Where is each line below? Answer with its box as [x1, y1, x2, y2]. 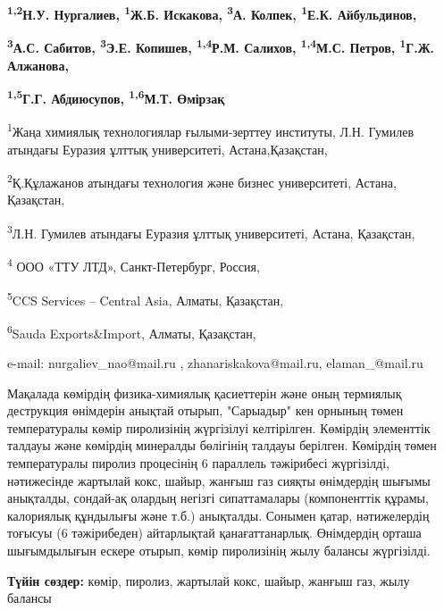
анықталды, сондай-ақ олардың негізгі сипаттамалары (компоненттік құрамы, [7, 489, 429, 507]
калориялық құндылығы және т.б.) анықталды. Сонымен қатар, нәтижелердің [7, 506, 430, 524]
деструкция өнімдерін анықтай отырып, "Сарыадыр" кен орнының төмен [7, 401, 404, 420]
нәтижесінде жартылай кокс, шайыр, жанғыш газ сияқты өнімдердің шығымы [7, 471, 431, 489]
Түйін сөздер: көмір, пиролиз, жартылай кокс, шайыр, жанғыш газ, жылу [7, 571, 410, 589]
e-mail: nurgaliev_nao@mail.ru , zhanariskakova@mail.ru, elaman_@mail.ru [7, 354, 423, 372]
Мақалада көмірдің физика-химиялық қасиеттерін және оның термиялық [7, 383, 402, 402]
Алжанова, [7, 55, 69, 74]
